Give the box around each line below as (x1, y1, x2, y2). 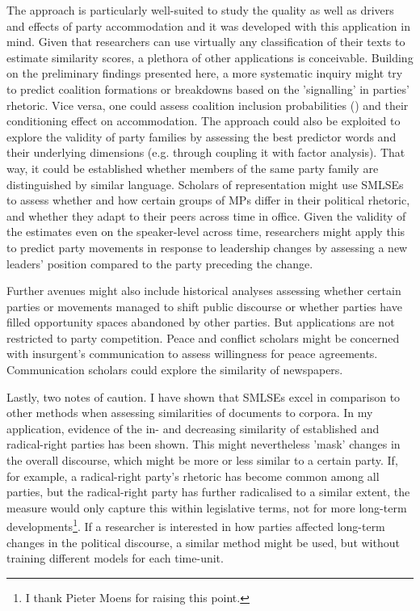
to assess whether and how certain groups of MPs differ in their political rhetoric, (6, 192, 410, 209)
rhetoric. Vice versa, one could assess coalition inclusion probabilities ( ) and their (6, 96, 409, 113)
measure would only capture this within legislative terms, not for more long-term (6, 499, 407, 516)
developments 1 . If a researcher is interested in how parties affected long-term (6, 516, 385, 535)
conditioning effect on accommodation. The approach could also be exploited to (6, 112, 401, 129)
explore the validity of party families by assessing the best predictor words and (6, 128, 397, 145)
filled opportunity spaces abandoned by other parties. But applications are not (6, 314, 395, 331)
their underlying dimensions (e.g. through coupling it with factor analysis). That (6, 144, 405, 161)
